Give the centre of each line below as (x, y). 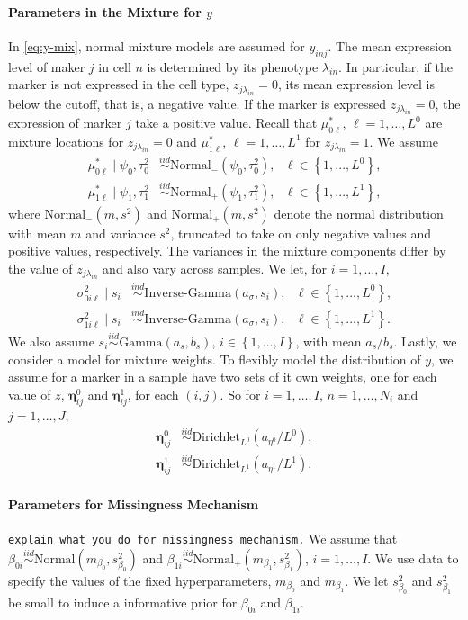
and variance (121, 233)
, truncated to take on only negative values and (301, 233)
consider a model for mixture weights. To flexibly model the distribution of (215, 359)
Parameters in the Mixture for (105, 11)
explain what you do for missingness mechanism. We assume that (203, 539)
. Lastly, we (425, 341)
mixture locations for (66, 141)
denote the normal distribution (359, 213)
